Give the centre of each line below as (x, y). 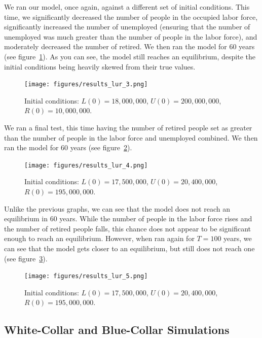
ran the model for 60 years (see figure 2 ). (68, 147)
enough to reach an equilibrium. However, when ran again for (99, 238)
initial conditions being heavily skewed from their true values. (100, 66)
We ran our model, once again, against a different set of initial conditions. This (127, 7)
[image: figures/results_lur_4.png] (86, 165)
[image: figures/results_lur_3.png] (86, 84)
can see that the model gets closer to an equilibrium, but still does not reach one (129, 248)
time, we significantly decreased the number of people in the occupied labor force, (131, 16)
